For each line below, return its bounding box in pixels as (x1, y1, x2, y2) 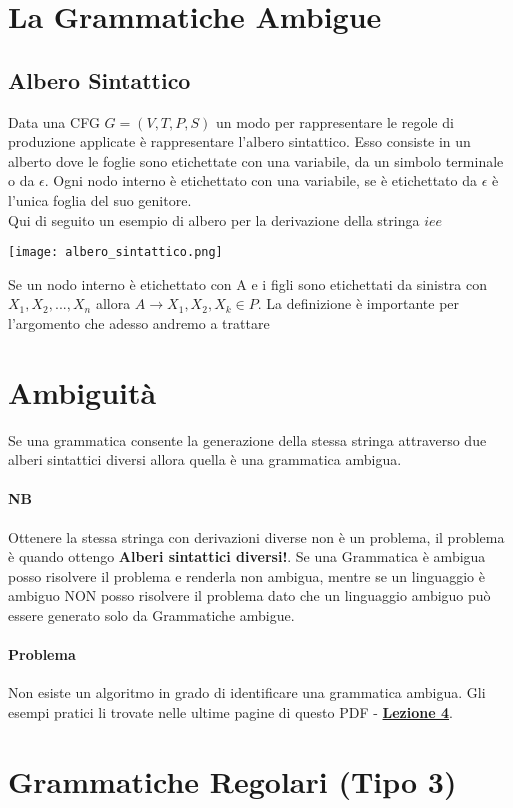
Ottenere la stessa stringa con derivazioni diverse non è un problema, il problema (8, 526, 505, 547)
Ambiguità (8, 371, 157, 412)
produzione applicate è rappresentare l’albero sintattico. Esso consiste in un (8, 131, 471, 152)
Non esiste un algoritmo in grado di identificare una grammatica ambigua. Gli (8, 682, 486, 703)
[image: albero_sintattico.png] (8, 245, 223, 260)
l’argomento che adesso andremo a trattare (8, 312, 270, 333)
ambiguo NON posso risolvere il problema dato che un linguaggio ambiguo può (8, 585, 491, 606)
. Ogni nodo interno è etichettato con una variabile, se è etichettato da (44, 170, 477, 191)
